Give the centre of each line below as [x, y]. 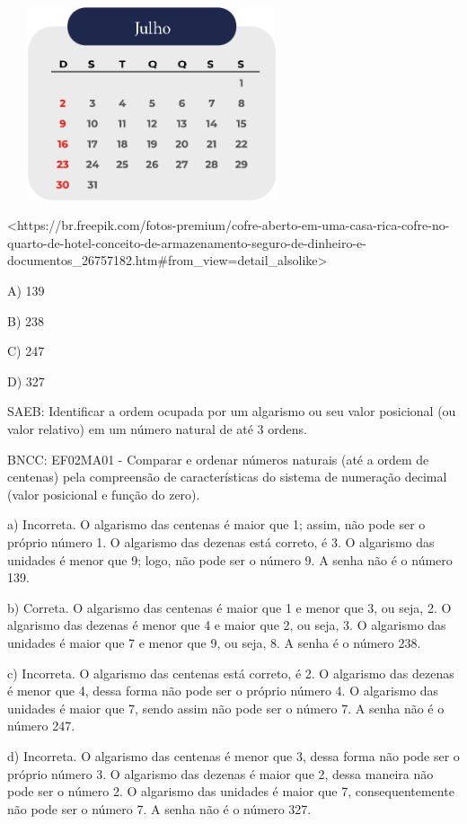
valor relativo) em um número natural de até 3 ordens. [157, 429]
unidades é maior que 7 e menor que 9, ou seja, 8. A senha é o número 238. [214, 642]
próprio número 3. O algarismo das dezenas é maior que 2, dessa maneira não [220, 773]
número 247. [41, 726]
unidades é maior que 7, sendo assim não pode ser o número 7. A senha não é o [226, 708]
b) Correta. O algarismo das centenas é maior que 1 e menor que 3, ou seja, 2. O [229, 607]
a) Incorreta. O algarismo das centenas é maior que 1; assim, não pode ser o [216, 524]
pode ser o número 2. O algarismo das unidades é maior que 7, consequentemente [231, 791]
